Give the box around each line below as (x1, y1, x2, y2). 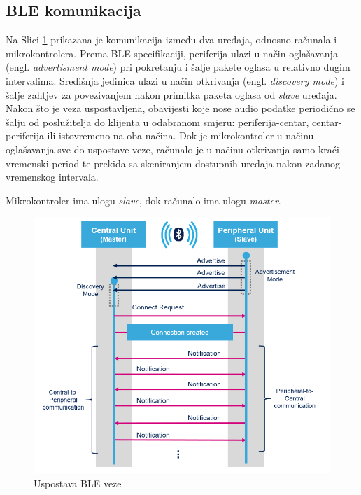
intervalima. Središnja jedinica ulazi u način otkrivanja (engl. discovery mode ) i (6, 73, 345, 88)
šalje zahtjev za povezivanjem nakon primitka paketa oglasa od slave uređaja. (6, 87, 337, 102)
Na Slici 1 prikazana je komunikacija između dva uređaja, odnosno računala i (6, 32, 337, 47)
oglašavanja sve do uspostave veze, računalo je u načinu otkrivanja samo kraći (6, 141, 339, 156)
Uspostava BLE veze (34, 476, 122, 490)
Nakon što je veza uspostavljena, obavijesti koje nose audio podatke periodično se (6, 101, 355, 116)
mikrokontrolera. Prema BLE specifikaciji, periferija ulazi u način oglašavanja (6, 46, 338, 60)
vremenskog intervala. (6, 169, 99, 184)
